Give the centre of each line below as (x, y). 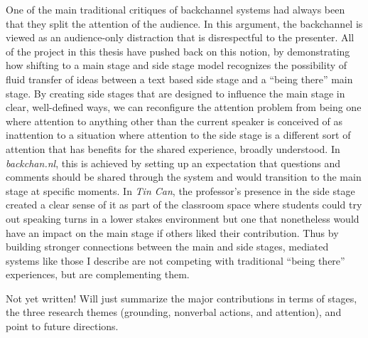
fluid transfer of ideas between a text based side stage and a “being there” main (179, 79)
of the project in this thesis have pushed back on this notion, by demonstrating (178, 51)
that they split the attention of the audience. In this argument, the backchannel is (184, 23)
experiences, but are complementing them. (98, 274)
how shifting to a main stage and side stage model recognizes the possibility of (177, 65)
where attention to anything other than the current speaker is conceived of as (174, 121)
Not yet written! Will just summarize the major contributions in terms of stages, (182, 298)
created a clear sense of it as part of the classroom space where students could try (184, 205)
